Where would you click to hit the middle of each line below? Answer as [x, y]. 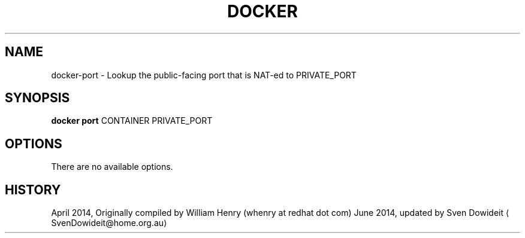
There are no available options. [112, 167]
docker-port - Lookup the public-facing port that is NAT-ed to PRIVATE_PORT [204, 75]
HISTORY [33, 190]
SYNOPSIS [37, 98]
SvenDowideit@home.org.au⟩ [109, 223]
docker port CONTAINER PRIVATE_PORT [132, 121]
